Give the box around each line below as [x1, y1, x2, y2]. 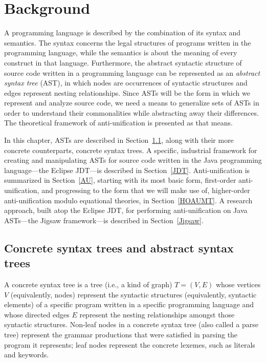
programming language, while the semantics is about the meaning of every [4, 47, 237, 58]
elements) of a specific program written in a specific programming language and [4, 299, 254, 310]
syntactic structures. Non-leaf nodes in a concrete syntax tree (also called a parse [4, 319, 258, 330]
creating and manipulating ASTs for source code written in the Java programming [4, 155, 262, 165]
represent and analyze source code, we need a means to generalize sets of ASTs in [4, 97, 259, 108]
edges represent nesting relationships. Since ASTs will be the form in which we [4, 87, 250, 98]
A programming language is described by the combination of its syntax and [4, 27, 241, 38]
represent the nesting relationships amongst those [79, 309, 235, 319]
